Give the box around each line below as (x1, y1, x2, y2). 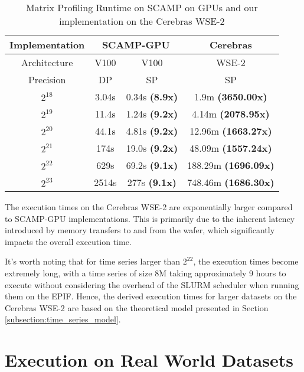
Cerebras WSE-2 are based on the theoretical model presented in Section (5, 301, 269, 314)
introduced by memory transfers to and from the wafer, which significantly (5, 224, 275, 236)
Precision (28, 73, 66, 86)
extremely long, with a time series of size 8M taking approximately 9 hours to (5, 266, 286, 279)
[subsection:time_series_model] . (5, 313, 121, 325)
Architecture (21, 56, 73, 69)
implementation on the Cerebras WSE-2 (59, 14, 225, 28)
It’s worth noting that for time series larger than (5, 255, 181, 267)
